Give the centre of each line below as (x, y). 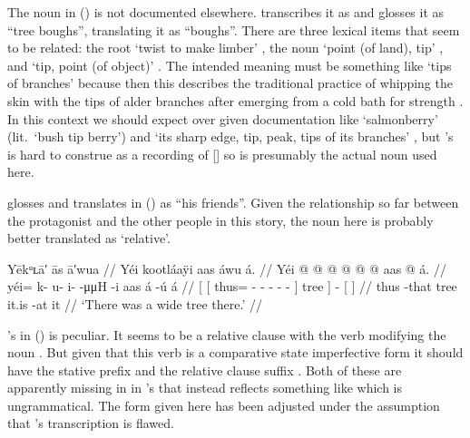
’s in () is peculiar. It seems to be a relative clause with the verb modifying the (227, 334)
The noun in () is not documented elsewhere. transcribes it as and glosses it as (226, 12)
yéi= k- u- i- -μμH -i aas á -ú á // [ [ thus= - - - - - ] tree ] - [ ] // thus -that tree (232, 286)
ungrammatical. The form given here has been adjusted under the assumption (224, 405)
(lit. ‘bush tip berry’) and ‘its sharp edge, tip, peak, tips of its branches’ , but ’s (230, 136)
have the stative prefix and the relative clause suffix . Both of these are (205, 370)
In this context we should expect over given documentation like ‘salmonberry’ (223, 118)
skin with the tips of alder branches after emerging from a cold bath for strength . (235, 100)
